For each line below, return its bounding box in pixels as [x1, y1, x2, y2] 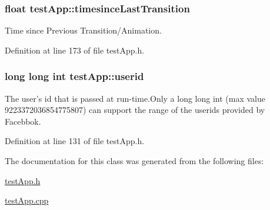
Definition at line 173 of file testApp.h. [5, 44, 145, 56]
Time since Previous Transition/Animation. [5, 24, 162, 36]
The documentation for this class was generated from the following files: [5, 155, 264, 166]
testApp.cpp [5, 194, 49, 206]
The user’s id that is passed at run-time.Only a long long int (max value [5, 92, 266, 104]
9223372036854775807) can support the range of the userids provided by [5, 104, 265, 116]
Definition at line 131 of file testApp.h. [5, 135, 145, 147]
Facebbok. [5, 115, 41, 127]
